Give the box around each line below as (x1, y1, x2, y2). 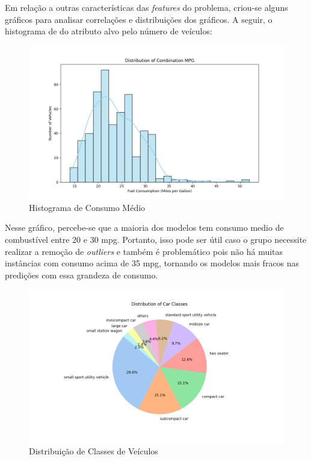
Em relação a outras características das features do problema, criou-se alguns (5, 1, 288, 13)
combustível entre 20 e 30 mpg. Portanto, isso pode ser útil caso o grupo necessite (5, 233, 307, 245)
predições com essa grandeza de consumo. (5, 268, 158, 281)
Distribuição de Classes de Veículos (29, 445, 158, 457)
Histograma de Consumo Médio (29, 201, 146, 213)
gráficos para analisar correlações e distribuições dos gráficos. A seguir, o (5, 13, 273, 25)
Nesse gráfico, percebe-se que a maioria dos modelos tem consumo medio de (5, 221, 284, 234)
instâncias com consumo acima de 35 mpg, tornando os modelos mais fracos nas (5, 257, 300, 269)
